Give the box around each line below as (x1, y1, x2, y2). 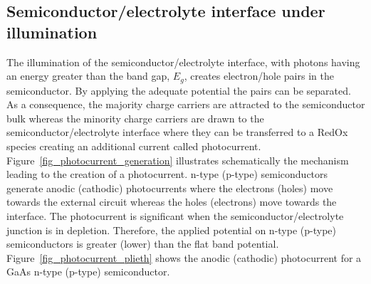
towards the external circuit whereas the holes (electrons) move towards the (6, 194, 337, 209)
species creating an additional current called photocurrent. (6, 139, 261, 154)
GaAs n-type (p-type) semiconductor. (6, 264, 170, 279)
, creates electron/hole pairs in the (184, 68, 334, 83)
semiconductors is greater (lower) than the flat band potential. (6, 236, 279, 251)
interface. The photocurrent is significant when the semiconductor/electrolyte (6, 208, 344, 223)
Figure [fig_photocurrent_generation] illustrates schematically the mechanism (6, 152, 349, 167)
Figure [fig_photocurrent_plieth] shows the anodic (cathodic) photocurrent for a (6, 250, 362, 265)
